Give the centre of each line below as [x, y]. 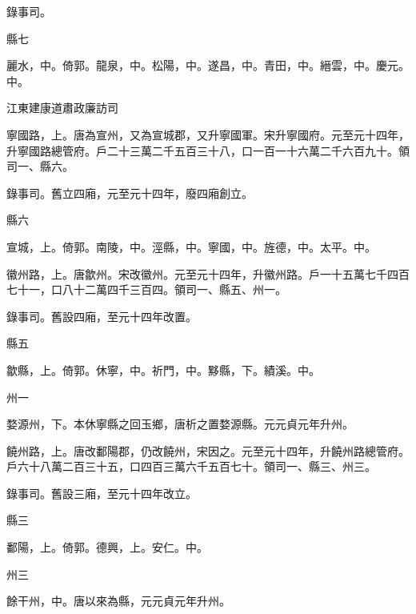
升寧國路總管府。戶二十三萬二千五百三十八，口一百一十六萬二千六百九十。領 [208, 150]
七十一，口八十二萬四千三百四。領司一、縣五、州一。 [146, 289]
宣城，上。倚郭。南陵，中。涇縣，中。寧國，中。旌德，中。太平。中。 [191, 246]
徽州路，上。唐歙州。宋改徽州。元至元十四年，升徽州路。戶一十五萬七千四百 [208, 273]
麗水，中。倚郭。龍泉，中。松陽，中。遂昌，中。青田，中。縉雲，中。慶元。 [208, 65]
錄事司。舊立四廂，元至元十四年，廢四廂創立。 [130, 193]
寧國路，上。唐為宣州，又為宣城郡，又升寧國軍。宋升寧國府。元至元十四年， [208, 134]
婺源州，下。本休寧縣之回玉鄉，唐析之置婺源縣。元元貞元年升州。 [180, 424]
